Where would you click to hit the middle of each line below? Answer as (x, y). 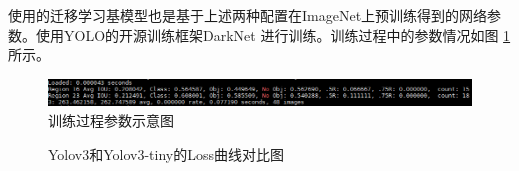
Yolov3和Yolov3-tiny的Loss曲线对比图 (166, 153)
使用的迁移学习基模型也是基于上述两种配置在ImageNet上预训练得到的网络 (248, 15)
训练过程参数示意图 (111, 120)
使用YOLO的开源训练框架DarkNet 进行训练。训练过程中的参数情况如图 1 (273, 34)
